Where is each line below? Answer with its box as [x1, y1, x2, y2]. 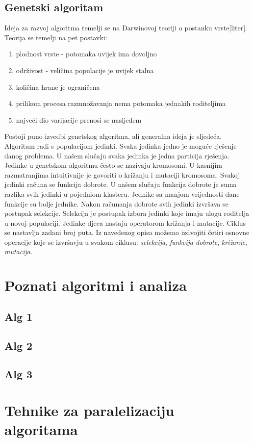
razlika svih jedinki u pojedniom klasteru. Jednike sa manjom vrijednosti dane [4, 188, 240, 199]
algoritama [4, 419, 78, 440]
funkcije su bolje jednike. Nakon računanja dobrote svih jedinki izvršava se [4, 198, 228, 208]
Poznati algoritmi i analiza [4, 275, 187, 295]
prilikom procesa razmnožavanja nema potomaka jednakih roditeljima [16, 98, 226, 108]
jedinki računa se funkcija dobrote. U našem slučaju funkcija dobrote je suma [4, 179, 237, 189]
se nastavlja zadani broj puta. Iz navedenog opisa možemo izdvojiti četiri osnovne [4, 227, 250, 237]
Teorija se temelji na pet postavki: [4, 32, 107, 42]
